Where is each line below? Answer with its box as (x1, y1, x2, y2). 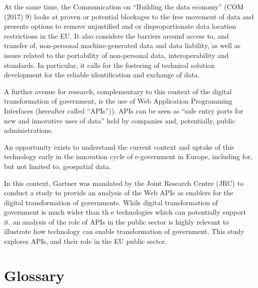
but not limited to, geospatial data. (4, 161, 111, 171)
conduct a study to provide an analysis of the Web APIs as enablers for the (4, 187, 233, 198)
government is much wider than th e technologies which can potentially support (4, 207, 247, 217)
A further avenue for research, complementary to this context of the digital (4, 86, 232, 96)
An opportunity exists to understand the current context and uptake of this (4, 141, 234, 152)
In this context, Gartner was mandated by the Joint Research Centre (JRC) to (4, 177, 244, 188)
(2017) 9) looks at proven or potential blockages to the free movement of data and (4, 11, 254, 21)
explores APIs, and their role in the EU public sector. (4, 236, 167, 246)
